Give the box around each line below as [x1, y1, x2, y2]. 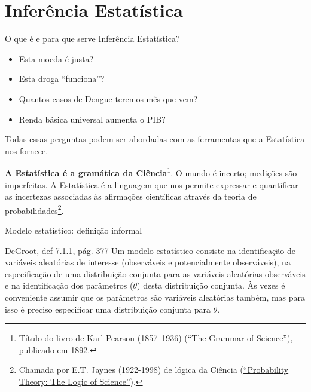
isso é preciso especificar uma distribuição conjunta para [5, 302, 211, 315]
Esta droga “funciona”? [19, 72, 105, 85]
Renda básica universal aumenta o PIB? [19, 112, 166, 125]
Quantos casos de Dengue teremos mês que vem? [19, 92, 198, 105]
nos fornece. [5, 144, 48, 157]
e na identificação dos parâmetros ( [5, 279, 133, 292]
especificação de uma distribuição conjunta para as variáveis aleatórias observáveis [5, 267, 306, 280]
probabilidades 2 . [5, 202, 64, 216]
